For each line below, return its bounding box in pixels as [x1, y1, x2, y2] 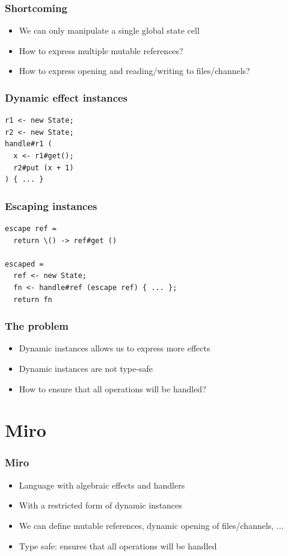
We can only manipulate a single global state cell [19, 24, 200, 37]
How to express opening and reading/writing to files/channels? [19, 64, 250, 77]
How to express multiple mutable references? [19, 44, 183, 57]
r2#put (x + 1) [13, 163, 74, 172]
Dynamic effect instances [5, 90, 128, 105]
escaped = [5, 259, 44, 268]
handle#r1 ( [5, 140, 52, 149]
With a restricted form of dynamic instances [19, 499, 182, 511]
